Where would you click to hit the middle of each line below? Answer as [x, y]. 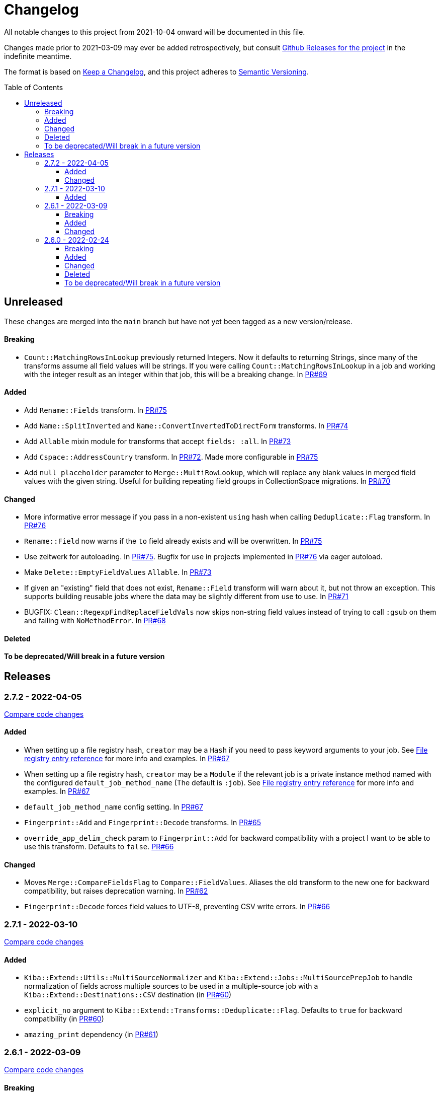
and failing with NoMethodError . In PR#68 [95, 621]
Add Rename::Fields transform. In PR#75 [96, 410]
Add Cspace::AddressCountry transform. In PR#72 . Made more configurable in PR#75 [171, 457]
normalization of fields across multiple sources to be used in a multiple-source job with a [171, 986]
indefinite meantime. [38, 56]
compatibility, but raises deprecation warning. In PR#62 [116, 891]
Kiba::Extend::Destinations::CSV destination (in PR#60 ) [128, 995]
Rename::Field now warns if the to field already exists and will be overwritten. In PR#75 [173, 541]
